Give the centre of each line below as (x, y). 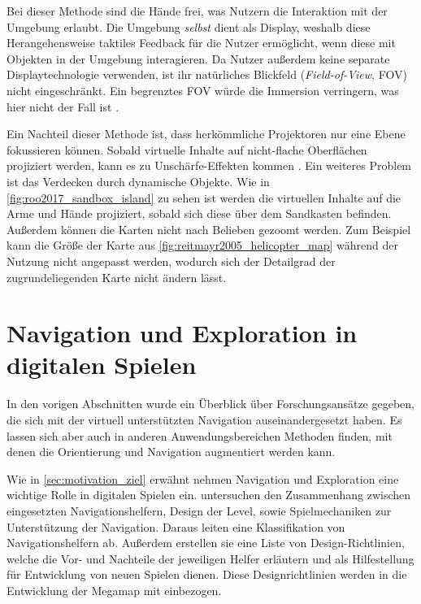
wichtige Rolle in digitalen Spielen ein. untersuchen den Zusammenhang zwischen (209, 495)
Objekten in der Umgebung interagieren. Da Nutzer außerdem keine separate (198, 58)
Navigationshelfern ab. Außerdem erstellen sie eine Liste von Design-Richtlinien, (206, 543)
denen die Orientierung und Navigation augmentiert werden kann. (171, 452)
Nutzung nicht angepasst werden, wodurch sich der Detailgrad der (171, 261)
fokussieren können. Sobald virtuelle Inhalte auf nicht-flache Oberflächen (187, 149)
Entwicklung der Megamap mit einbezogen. (114, 590)
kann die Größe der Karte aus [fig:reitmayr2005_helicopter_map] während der (202, 245)
